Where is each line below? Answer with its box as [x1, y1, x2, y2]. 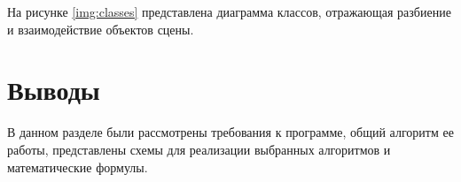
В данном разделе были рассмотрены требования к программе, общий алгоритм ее [7, 123, 454, 141]
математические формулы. [7, 157, 148, 176]
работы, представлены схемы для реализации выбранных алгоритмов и [7, 140, 391, 158]
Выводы [7, 72, 100, 108]
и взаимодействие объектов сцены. [7, 19, 194, 38]
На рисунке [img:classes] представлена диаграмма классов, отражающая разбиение [7, 3, 451, 20]
